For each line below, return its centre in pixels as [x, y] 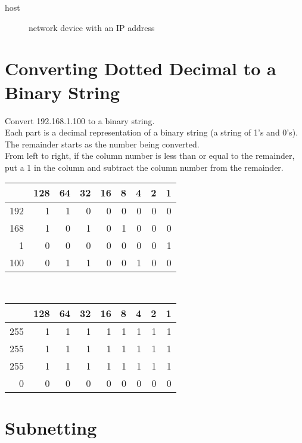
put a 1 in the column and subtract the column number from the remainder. [144, 167]
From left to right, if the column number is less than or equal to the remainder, [150, 156]
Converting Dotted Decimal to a [141, 68]
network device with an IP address [92, 27]
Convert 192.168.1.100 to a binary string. [80, 120]
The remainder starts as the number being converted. [102, 144]
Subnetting [51, 428]
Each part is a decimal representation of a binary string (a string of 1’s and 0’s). [152, 132]
